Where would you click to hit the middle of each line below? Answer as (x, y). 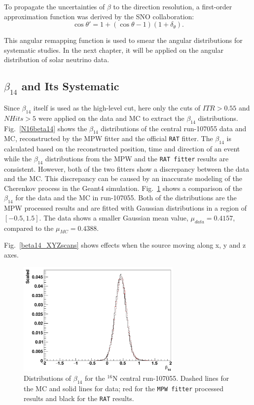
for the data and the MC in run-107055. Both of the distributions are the (126, 198)
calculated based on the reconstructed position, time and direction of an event (122, 149)
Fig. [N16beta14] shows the (46, 128)
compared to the (29, 228)
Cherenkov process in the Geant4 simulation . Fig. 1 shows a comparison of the (123, 188)
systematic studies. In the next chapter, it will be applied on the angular (114, 50)
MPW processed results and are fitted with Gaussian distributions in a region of (125, 208)
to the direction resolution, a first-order (173, 6)
